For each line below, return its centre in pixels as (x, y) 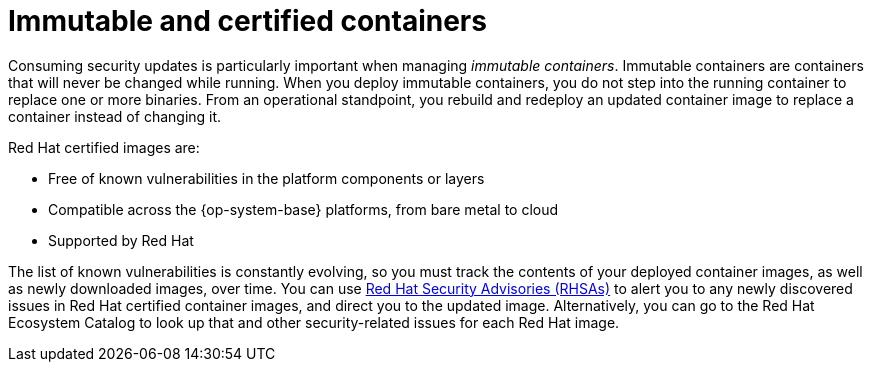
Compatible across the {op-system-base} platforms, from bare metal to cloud (303, 209)
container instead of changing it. (115, 116)
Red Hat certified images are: (104, 147)
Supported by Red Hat (121, 240)
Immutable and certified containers (247, 21)
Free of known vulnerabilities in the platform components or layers (266, 178)
